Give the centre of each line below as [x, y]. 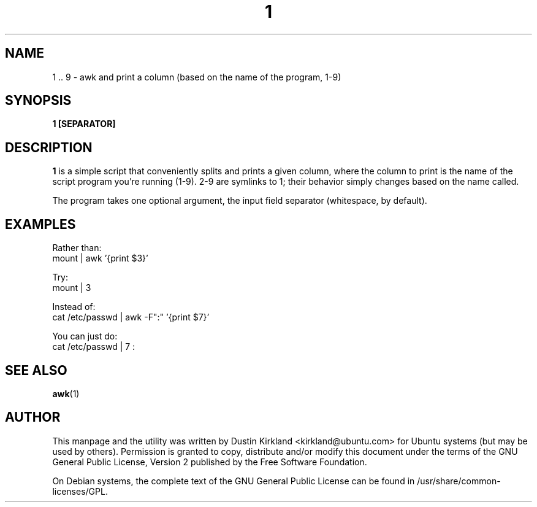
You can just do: [85, 336]
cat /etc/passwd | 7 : [94, 347]
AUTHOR [33, 417]
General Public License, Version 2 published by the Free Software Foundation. [210, 462]
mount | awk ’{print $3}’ [100, 258]
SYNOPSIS [38, 101]
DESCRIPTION [49, 147]
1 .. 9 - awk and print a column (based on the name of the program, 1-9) [197, 77]
